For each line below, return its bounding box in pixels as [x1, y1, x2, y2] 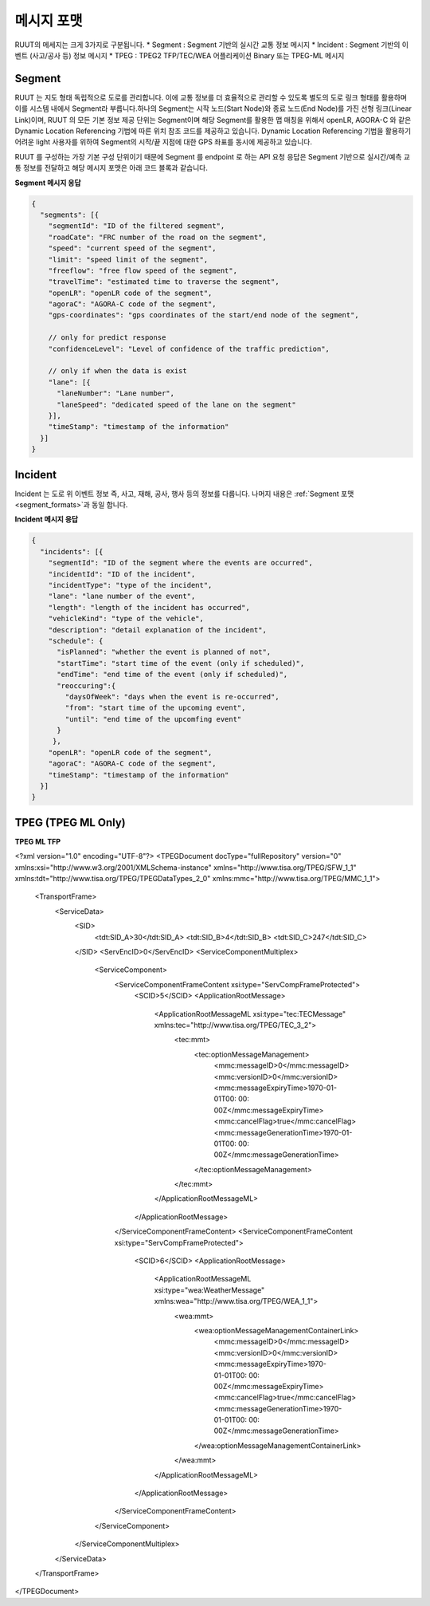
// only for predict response [48, 333, 166, 342]
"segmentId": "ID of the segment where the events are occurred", [48, 558, 314, 568]
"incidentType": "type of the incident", [48, 581, 213, 589]
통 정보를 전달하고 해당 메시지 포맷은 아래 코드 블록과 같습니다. [14, 163, 209, 173]
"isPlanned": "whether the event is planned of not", [57, 648, 272, 657]
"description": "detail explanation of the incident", [48, 625, 267, 634]
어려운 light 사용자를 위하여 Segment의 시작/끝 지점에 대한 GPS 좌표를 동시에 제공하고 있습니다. [14, 137, 312, 147]
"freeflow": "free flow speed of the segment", [48, 266, 238, 275]
